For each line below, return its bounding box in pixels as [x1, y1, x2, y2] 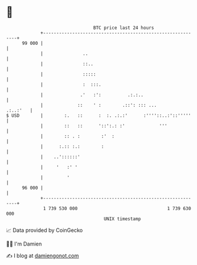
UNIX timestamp [103, 215, 142, 222]
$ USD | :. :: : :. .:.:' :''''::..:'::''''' [6, 112, 192, 119]
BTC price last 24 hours [93, 25, 155, 31]
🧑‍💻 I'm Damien [6, 240, 42, 247]
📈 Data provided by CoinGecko [6, 227, 83, 234]
